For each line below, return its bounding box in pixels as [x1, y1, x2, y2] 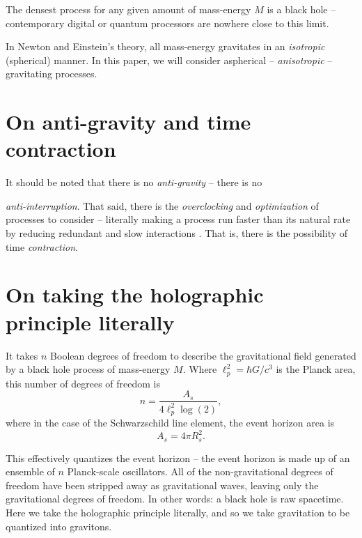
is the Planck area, [276, 362, 356, 376]
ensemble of [6, 464, 55, 479]
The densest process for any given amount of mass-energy [6, 2, 251, 16]
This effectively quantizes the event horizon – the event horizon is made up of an [6, 450, 350, 465]
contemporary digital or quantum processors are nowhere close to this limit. [6, 15, 329, 30]
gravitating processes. [6, 66, 97, 81]
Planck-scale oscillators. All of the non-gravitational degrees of [67, 464, 333, 479]
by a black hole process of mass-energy [6, 362, 171, 376]
